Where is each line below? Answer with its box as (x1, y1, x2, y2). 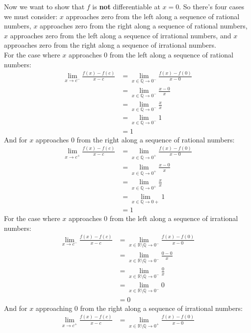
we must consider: (4, 11, 58, 21)
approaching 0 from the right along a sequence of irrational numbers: (35, 303, 243, 313)
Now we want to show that (4, 1, 85, 11)
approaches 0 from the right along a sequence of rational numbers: (35, 134, 235, 144)
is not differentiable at (92, 1, 160, 11)
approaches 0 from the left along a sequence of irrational (69, 213, 238, 223)
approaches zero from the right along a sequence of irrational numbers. (4, 40, 216, 50)
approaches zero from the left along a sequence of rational (66, 11, 240, 21)
